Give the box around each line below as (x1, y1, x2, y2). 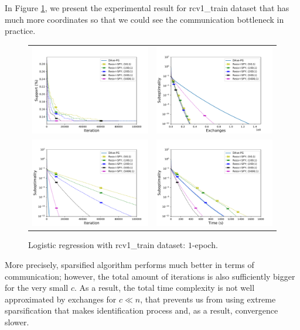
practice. (5, 25, 36, 37)
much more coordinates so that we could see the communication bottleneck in (5, 13, 284, 25)
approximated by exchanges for (5, 293, 117, 305)
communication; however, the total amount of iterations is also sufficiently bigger (5, 270, 295, 282)
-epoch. (192, 239, 218, 251)
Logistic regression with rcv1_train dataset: (28, 239, 186, 251)
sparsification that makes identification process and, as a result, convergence (5, 304, 278, 317)
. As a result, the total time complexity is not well (74, 281, 255, 294)
